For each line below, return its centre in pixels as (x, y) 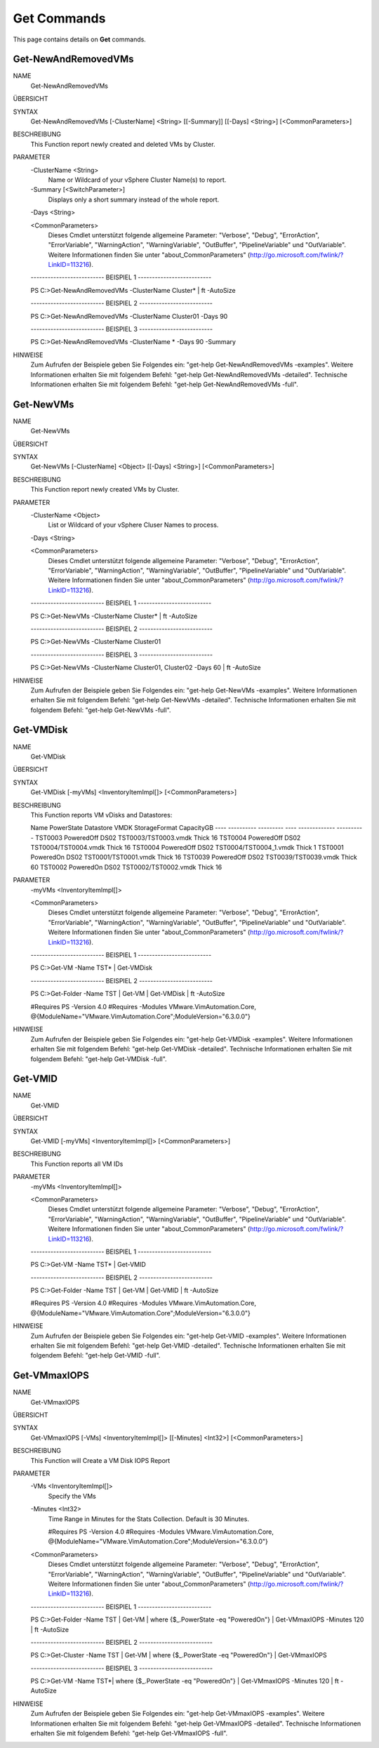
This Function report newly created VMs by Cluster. (105, 489)
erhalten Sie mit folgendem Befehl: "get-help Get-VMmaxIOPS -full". (129, 1733)
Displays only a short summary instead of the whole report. (134, 199)
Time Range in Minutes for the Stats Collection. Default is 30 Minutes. (148, 1519)
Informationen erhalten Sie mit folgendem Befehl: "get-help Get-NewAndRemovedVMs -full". (164, 384)
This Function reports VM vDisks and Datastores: (101, 815)
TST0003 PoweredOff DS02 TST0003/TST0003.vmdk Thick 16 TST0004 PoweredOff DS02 (168, 837)
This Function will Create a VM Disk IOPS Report (100, 1460)
